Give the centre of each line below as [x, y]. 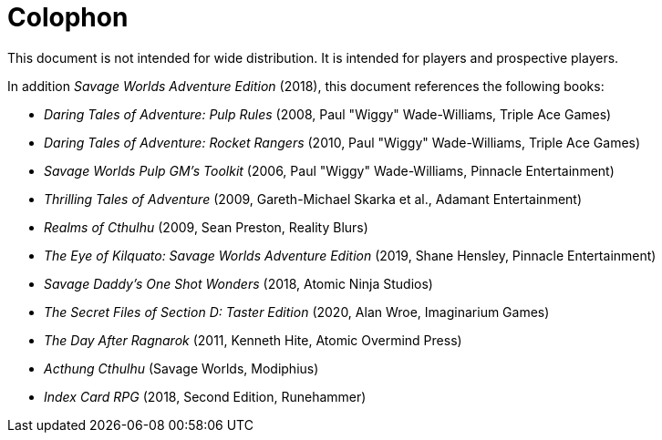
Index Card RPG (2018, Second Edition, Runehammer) [205, 396]
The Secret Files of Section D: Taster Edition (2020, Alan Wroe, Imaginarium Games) [297, 312]
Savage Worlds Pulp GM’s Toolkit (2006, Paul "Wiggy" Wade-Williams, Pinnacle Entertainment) [329, 170]
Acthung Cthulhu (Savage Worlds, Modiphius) [181, 368]
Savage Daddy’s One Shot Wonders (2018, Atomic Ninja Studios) [238, 283]
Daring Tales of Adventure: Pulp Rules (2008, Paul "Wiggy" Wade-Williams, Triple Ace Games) [328, 114]
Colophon [68, 17]
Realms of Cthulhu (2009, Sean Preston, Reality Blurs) [206, 227]
